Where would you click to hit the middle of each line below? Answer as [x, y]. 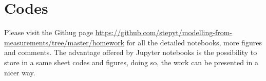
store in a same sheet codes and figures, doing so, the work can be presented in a [131, 62]
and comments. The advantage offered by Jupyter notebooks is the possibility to [131, 52]
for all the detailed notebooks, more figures [194, 42]
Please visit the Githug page [49, 32]
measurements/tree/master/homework [64, 42]
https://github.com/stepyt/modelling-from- [164, 32]
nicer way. [20, 72]
